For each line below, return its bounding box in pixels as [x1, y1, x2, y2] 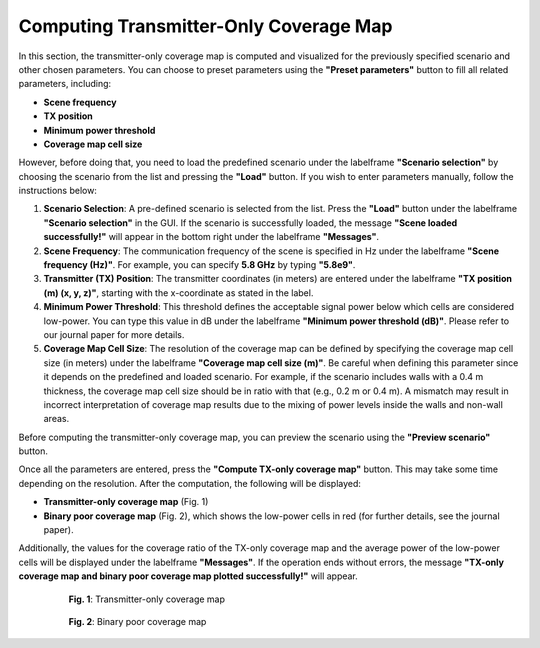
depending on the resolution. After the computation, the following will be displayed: [18, 477, 362, 489]
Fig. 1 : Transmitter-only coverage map [68, 593, 225, 605]
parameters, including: [18, 78, 112, 90]
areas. [43, 413, 70, 425]
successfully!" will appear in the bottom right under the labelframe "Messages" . [43, 231, 380, 243]
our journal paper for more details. [43, 328, 185, 340]
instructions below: [18, 185, 97, 197]
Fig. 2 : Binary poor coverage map [68, 616, 207, 627]
